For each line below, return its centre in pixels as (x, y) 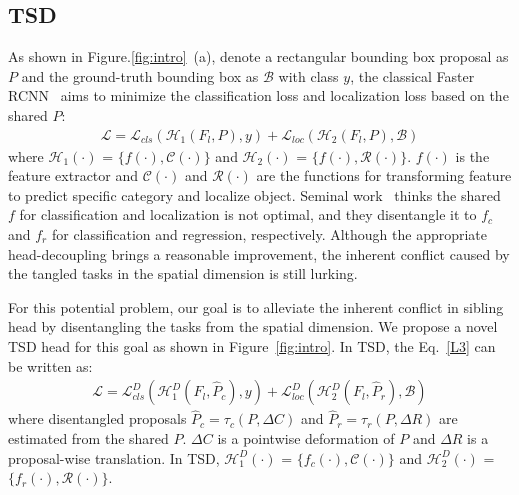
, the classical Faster (412, 75)
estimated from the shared (88, 437)
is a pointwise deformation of (306, 437)
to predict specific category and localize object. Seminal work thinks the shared (254, 194)
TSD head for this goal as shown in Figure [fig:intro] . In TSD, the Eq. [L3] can (252, 345)
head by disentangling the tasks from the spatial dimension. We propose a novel (253, 326)
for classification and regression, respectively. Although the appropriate (269, 233)
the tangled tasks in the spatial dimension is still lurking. (183, 273)
